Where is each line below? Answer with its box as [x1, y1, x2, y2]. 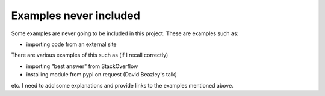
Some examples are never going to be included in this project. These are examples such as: [11, 30, 239, 37]
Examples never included [11, 9, 141, 22]
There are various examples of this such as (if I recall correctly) [11, 51, 169, 59]
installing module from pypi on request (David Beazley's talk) [26, 71, 178, 78]
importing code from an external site [26, 41, 117, 48]
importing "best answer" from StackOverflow [26, 63, 138, 70]
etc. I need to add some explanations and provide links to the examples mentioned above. [11, 82, 234, 89]
